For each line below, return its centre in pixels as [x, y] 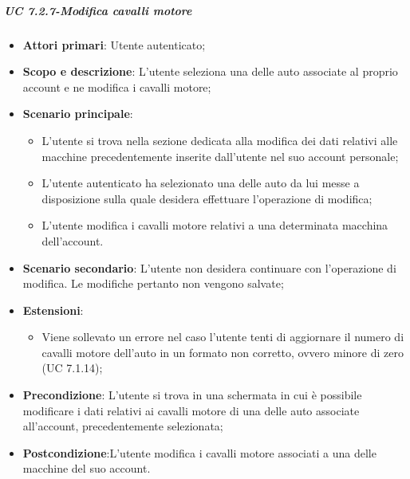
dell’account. [73, 240]
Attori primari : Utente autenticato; [114, 44]
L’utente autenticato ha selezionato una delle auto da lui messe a [201, 183]
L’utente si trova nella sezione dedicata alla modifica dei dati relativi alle [220, 140]
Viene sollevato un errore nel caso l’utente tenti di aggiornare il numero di [223, 337]
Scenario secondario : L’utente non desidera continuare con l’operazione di [209, 267]
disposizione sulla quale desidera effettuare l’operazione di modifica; [207, 198]
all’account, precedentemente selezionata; [123, 426]
